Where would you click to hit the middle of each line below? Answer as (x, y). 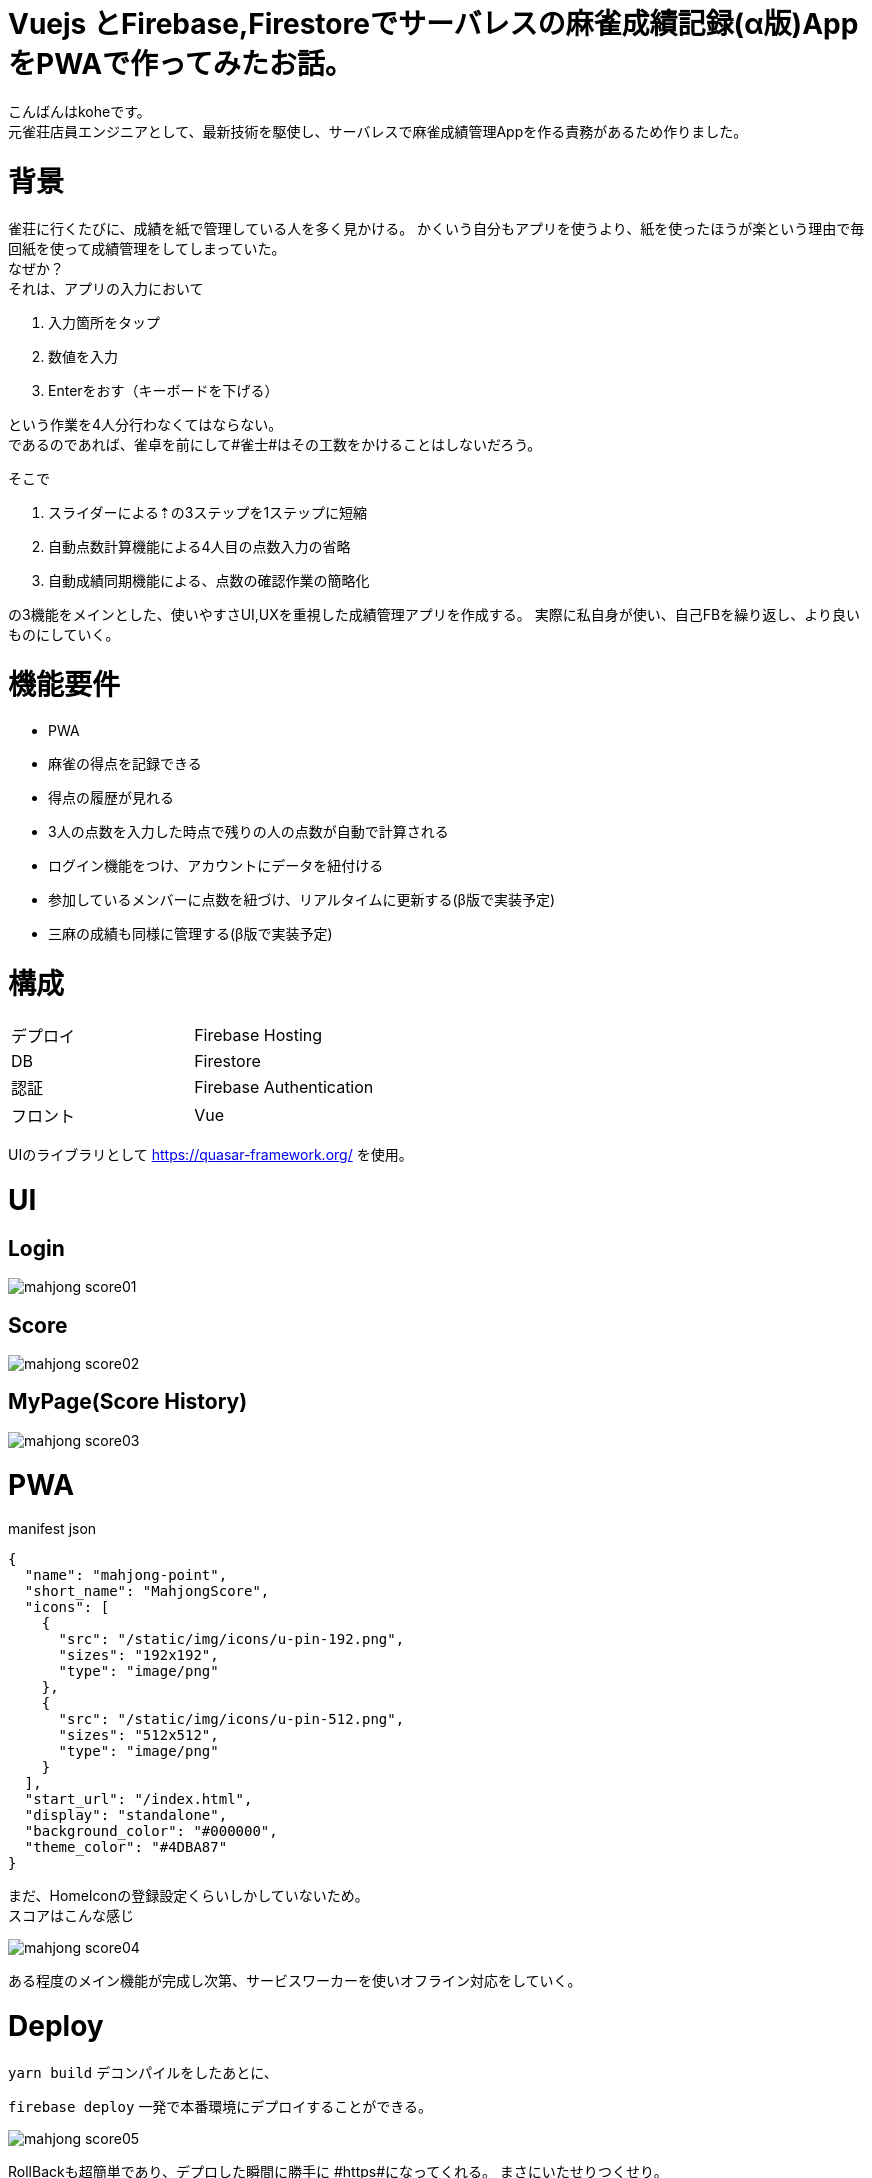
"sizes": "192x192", (138, 1655)
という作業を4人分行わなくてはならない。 (145, 425)
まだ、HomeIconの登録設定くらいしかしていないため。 (188, 1896)
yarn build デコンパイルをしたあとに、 (143, 2072)
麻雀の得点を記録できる (125, 763)
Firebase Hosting (258, 1035)
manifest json (52, 1529)
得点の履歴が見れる (111, 797)
